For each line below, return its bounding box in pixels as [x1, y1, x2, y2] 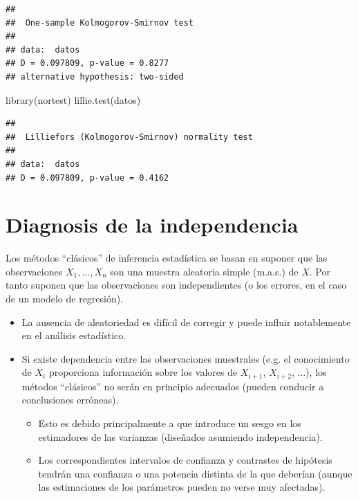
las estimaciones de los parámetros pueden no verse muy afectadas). [38, 480, 326, 494]
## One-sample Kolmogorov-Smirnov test [6, 17, 194, 28]
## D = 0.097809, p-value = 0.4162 [6, 172, 169, 183]
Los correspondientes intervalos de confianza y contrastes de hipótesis [38, 453, 332, 467]
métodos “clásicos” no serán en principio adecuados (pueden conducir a [21, 379, 324, 393]
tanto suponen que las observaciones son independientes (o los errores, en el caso [6, 278, 347, 292]
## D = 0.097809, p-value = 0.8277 [6, 58, 169, 69]
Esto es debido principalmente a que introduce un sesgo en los [38, 416, 301, 430]
